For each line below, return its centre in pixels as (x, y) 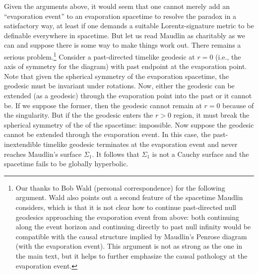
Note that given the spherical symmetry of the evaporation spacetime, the (116, 76)
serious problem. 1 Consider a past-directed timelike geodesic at (99, 56)
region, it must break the (211, 115)
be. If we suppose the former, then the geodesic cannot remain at (103, 105)
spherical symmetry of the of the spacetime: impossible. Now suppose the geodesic (129, 124)
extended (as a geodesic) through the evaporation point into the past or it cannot (128, 95)
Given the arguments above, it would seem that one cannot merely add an (117, 6)
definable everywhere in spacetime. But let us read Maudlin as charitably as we (125, 35)
